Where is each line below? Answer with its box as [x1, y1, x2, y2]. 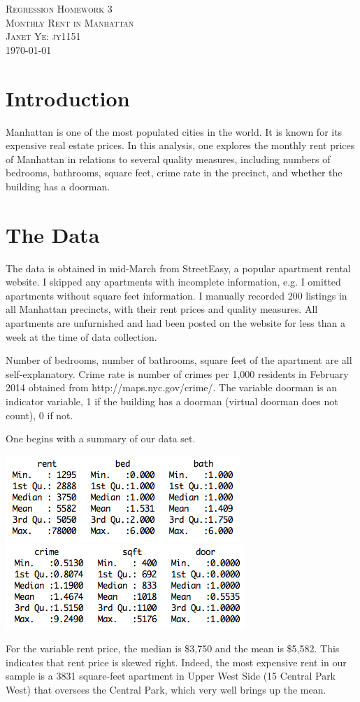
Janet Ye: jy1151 [6, 29, 81, 43]
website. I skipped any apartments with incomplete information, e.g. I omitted [6, 274, 341, 289]
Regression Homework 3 [6, 1, 113, 15]
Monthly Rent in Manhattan [6, 15, 134, 29]
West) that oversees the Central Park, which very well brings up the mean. [6, 682, 326, 696]
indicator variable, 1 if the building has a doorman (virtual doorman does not [6, 393, 338, 408]
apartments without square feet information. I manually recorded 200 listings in [6, 288, 347, 302]
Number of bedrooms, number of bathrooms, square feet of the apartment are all [6, 353, 352, 367]
